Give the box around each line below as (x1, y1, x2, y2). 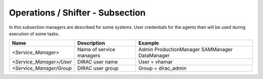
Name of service (77, 46, 115, 53)
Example (138, 40, 159, 47)
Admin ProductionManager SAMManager (138, 46, 233, 53)
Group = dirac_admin (138, 65, 187, 72)
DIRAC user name (77, 59, 118, 65)
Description (77, 40, 105, 47)
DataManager (138, 52, 170, 59)
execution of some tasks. (9, 31, 59, 36)
